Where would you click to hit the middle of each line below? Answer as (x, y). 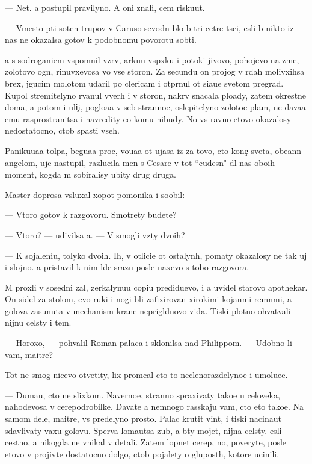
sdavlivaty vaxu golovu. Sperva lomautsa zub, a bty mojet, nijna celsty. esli (143, 430)
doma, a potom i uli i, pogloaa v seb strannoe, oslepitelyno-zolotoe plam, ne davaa (155, 107)
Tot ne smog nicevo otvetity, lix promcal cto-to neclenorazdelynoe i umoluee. (146, 375)
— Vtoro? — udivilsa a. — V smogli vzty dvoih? (95, 234)
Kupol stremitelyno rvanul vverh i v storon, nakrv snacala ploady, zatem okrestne (156, 95)
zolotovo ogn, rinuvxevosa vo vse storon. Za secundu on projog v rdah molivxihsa (155, 71)
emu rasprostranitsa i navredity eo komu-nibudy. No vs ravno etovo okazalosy (148, 118)
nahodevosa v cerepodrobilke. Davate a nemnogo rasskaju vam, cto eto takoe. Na (154, 407)
